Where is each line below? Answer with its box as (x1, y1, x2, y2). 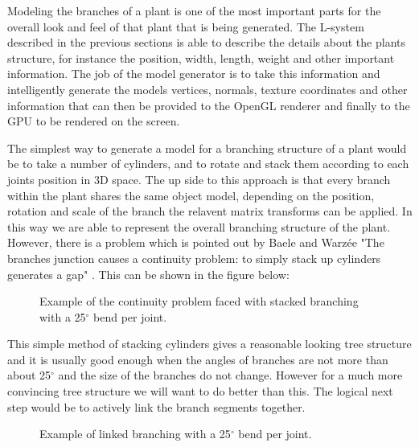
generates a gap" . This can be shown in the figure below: (7, 265, 290, 282)
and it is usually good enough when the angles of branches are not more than (7, 351, 388, 367)
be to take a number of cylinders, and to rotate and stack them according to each (7, 155, 409, 172)
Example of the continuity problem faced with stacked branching (39, 293, 359, 310)
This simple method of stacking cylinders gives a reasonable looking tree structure (7, 335, 412, 352)
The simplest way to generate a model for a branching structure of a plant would (7, 139, 407, 156)
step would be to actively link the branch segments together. (7, 398, 306, 415)
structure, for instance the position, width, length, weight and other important (7, 49, 395, 66)
